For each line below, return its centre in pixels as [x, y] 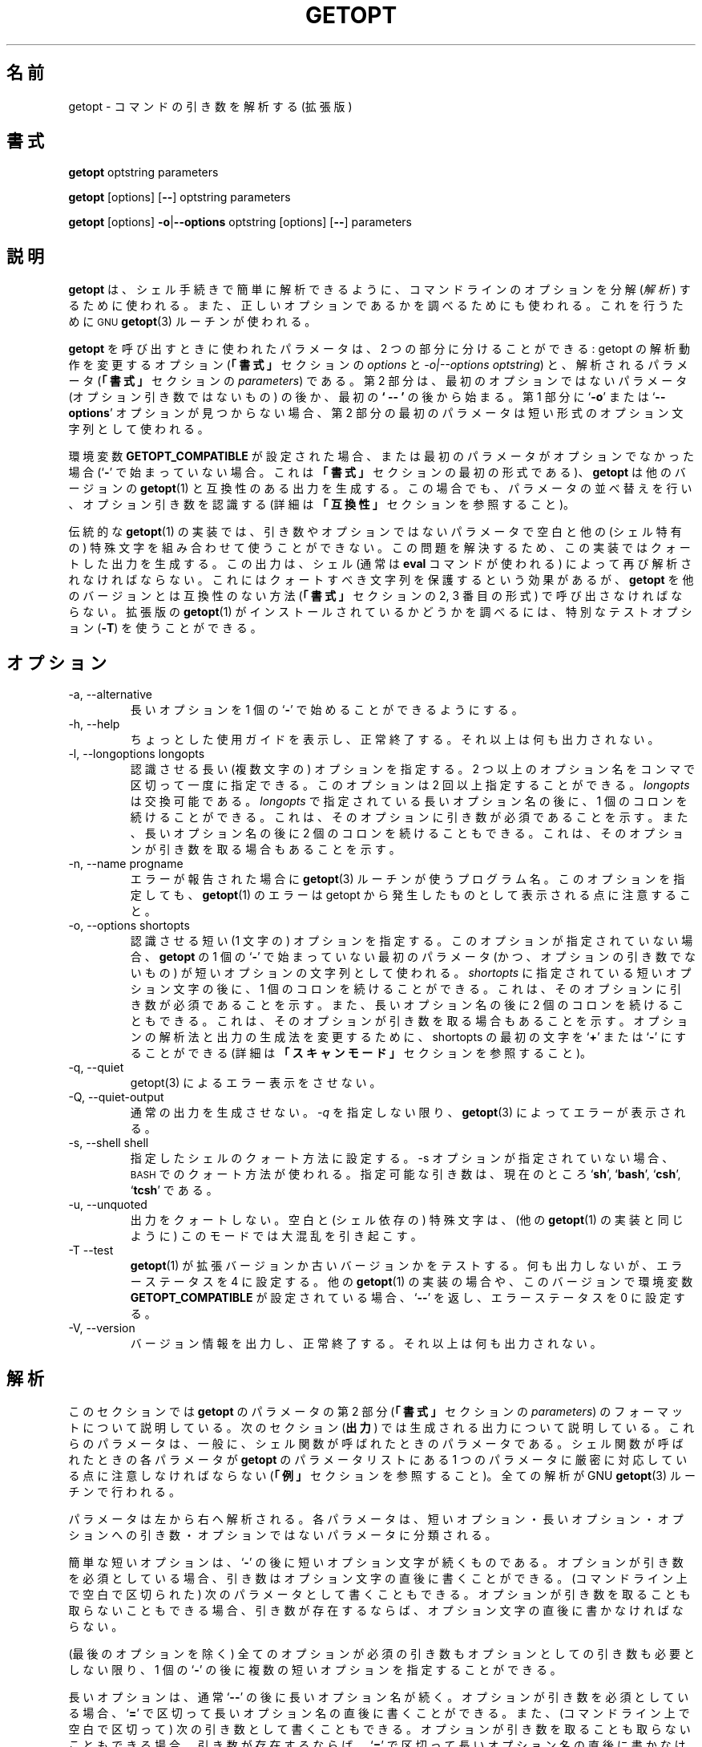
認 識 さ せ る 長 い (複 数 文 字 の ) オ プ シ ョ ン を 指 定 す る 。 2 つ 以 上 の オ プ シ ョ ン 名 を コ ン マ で [413, 769]
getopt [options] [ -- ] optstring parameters [180, 197]
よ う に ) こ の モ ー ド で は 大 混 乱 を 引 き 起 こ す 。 [276, 1236]
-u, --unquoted [108, 1205]
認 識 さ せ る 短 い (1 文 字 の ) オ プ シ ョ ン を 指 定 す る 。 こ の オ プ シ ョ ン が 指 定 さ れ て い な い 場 [412, 941]
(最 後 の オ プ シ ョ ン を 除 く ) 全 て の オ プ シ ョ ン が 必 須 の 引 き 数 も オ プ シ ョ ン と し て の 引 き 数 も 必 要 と [381, 1653]
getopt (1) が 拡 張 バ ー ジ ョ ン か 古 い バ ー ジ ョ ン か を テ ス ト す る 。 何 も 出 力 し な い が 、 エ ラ [406, 1266]
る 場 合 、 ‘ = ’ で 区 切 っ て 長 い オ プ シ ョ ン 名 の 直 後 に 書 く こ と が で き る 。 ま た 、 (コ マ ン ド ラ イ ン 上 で [379, 1713]
